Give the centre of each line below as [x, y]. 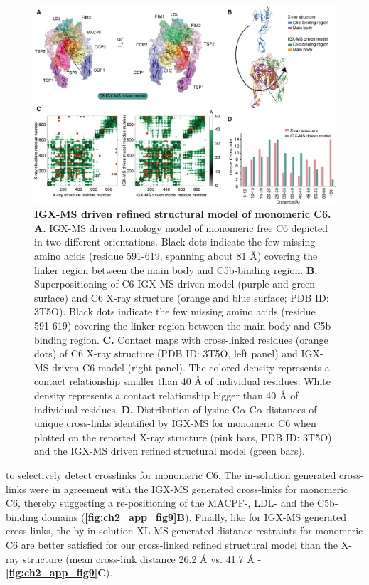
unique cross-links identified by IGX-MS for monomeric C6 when [175, 423]
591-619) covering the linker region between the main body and [172, 325]
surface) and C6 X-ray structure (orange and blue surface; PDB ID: [182, 297]
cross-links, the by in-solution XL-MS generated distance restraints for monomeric [184, 531]
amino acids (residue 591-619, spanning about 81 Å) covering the [176, 256]
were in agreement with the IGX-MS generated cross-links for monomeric [189, 489]
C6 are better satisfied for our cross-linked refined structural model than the [172, 544]
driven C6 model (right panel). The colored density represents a [191, 367]
